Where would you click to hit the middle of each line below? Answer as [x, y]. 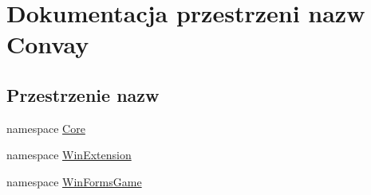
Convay [48, 44]
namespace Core [46, 128]
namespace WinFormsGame [74, 181]
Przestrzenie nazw [83, 94]
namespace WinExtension [69, 155]
